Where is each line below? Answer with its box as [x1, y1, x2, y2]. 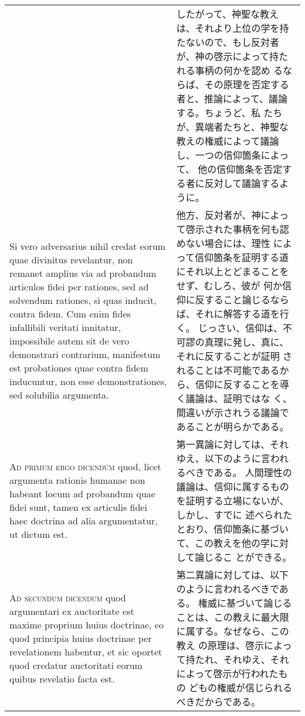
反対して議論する [204, 176, 280, 190]
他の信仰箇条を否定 [198, 162, 283, 176]
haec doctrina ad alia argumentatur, [9, 514, 158, 527]
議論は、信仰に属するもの [176, 480, 289, 493]
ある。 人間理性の [213, 466, 292, 479]
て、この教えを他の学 [176, 536, 270, 550]
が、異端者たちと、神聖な [176, 120, 289, 133]
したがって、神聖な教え [176, 7, 279, 21]
